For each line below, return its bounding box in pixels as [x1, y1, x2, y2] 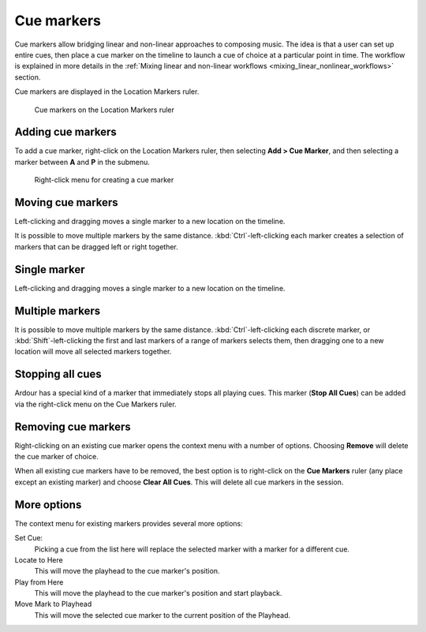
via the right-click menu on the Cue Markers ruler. [14, 399, 177, 409]
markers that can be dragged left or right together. [14, 241, 178, 252]
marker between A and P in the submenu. [14, 157, 150, 166]
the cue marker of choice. [14, 452, 99, 462]
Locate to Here [14, 555, 63, 564]
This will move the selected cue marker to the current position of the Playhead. [34, 610, 291, 619]
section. [14, 72, 41, 82]
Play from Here [14, 577, 64, 587]
